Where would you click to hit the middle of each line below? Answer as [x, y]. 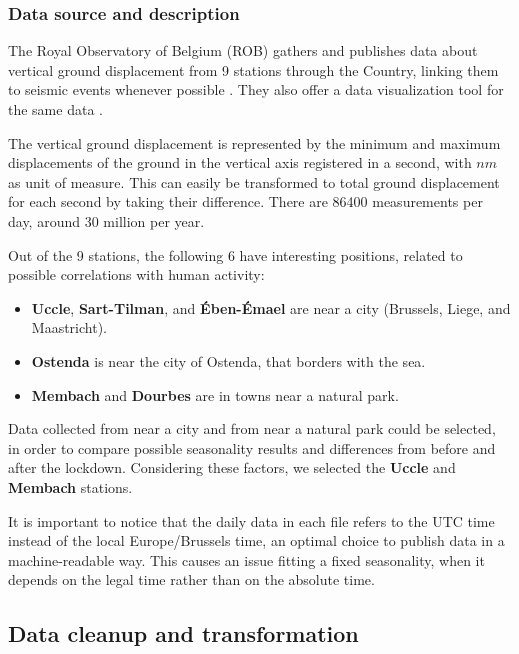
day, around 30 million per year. [106, 220]
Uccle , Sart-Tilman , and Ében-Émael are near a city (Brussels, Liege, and [271, 307]
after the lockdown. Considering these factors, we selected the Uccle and [232, 467]
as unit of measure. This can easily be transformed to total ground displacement [254, 181]
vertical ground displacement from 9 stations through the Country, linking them [253, 69]
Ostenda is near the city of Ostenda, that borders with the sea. [228, 360]
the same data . [55, 109]
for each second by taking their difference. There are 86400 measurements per [245, 201]
